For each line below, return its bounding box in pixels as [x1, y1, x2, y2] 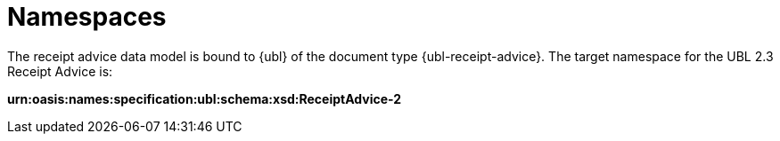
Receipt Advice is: [7, 63, 113, 79]
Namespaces [7, 2, 167, 32]
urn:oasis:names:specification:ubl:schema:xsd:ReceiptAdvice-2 [7, 90, 402, 106]
